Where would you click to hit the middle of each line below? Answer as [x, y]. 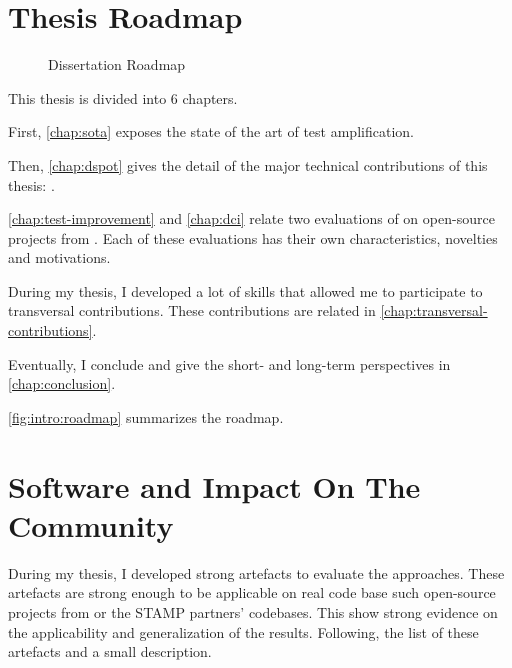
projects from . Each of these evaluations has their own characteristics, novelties [253, 237]
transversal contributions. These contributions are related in [192, 310]
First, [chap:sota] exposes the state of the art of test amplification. [211, 131]
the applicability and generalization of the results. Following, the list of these [243, 631]
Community [91, 524]
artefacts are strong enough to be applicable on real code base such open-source [252, 592]
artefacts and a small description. [110, 651]
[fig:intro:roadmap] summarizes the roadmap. [146, 416]
